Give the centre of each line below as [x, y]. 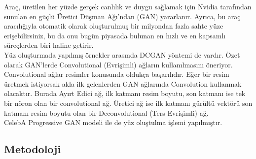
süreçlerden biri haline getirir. [49, 45]
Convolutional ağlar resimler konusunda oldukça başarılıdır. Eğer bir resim [117, 74]
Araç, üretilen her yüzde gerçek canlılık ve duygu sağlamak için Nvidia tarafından [128, 6]
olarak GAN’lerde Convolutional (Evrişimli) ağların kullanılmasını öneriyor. [118, 64]
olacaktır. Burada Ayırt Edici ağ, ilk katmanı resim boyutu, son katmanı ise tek [125, 93]
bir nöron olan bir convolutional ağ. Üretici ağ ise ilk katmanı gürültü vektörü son [128, 103]
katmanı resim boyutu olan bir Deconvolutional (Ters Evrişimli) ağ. [106, 112]
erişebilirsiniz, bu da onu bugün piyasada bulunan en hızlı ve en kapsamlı [115, 35]
